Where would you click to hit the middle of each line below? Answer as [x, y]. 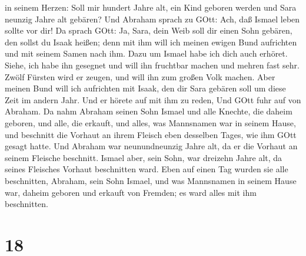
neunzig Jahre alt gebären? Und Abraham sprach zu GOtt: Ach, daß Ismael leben [152, 19]
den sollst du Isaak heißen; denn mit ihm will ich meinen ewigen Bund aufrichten [151, 42]
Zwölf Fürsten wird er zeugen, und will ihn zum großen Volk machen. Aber [140, 76]
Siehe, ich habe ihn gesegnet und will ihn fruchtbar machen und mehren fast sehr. [152, 65]
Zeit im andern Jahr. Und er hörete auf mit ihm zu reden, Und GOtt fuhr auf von [153, 99]
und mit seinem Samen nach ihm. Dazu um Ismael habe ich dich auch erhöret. [146, 53]
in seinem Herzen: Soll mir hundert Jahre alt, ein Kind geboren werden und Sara [151, 7]
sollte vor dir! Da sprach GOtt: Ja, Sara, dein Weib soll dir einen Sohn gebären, [149, 30]
